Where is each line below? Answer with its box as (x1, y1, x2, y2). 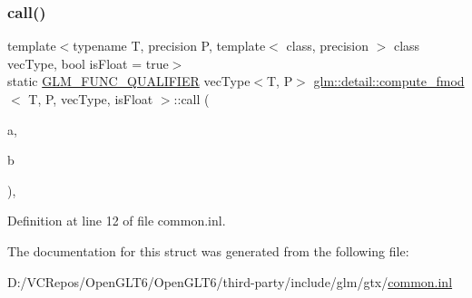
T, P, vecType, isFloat (28, 90, 153, 108)
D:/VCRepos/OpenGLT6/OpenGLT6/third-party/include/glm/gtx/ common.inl (7, 272, 453, 291)
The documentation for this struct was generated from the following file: (7, 241, 409, 260)
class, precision (286, 36, 369, 55)
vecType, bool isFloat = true (7, 53, 169, 72)
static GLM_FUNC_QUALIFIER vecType (7, 72, 251, 91)
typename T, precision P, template (73, 36, 266, 55)
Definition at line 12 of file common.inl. (7, 211, 226, 230)
